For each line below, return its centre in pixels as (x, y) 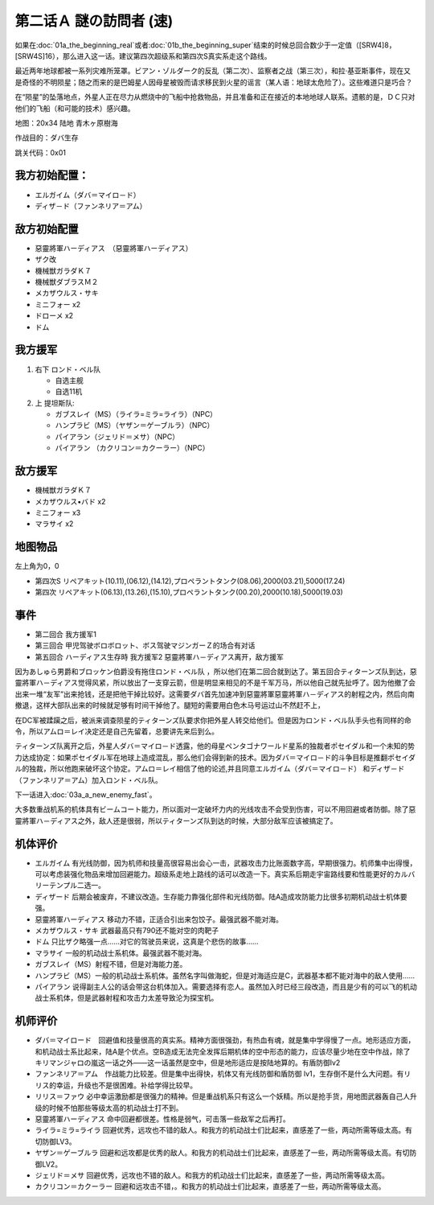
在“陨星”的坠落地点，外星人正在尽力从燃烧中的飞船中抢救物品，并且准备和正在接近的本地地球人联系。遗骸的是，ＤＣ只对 (215, 97)
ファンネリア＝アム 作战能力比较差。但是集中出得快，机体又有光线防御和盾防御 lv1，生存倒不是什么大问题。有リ (223, 1074)
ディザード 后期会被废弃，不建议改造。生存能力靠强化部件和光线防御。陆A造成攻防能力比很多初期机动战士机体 (218, 896)
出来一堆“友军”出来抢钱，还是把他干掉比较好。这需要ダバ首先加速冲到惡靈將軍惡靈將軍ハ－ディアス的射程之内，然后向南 (215, 694)
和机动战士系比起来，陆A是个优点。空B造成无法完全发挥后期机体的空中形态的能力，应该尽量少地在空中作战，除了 (223, 1051)
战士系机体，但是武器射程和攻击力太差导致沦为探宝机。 (127, 998)
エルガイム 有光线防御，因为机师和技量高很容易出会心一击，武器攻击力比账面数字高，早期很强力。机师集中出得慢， (226, 863)
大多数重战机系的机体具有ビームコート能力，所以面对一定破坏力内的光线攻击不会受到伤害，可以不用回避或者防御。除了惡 (215, 809)
